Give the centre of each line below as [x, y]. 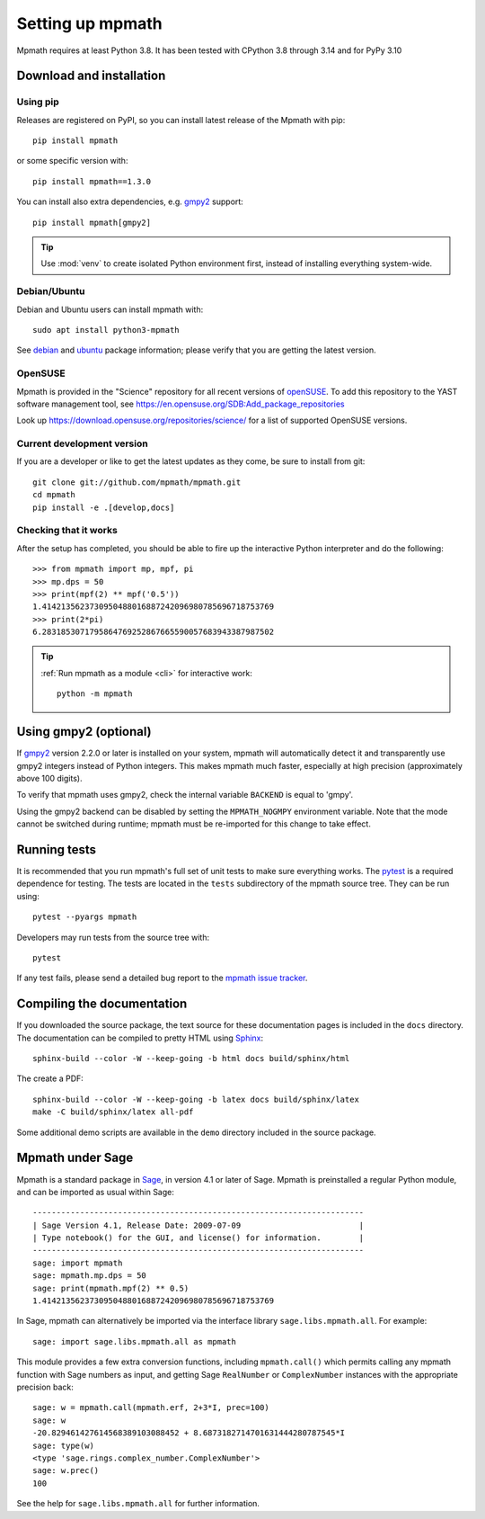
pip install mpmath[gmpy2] [92, 222]
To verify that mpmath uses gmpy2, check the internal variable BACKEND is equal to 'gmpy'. [185, 795]
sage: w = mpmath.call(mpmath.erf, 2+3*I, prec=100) [151, 1408]
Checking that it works [67, 531]
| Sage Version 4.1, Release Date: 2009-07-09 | [198, 1225]
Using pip [38, 102]
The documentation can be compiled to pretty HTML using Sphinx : [140, 1038]
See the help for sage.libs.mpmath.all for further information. [138, 1504]
